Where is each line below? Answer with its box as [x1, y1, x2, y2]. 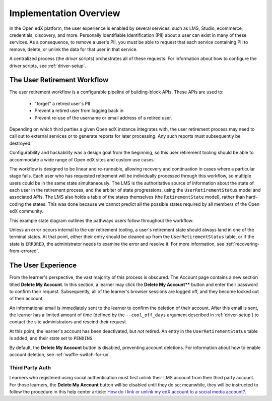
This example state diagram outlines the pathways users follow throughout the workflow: [9, 217, 194, 223]
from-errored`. [9, 248, 40, 254]
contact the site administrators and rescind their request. [9, 319, 127, 325]
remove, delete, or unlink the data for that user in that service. [9, 46, 138, 52]
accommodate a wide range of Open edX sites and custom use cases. [9, 156, 155, 162]
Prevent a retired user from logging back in [34, 107, 123, 113]
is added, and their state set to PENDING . [9, 335, 94, 341]
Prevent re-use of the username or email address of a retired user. [34, 114, 172, 121]
